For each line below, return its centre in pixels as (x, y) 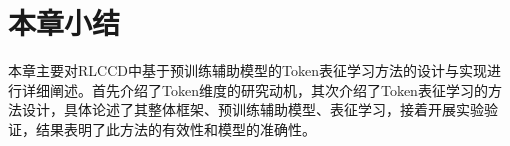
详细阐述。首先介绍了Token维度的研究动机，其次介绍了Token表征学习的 (254, 89)
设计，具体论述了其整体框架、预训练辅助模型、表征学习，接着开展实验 (252, 109)
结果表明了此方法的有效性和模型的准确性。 (175, 128)
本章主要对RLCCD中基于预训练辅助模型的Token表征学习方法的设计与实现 (247, 70)
